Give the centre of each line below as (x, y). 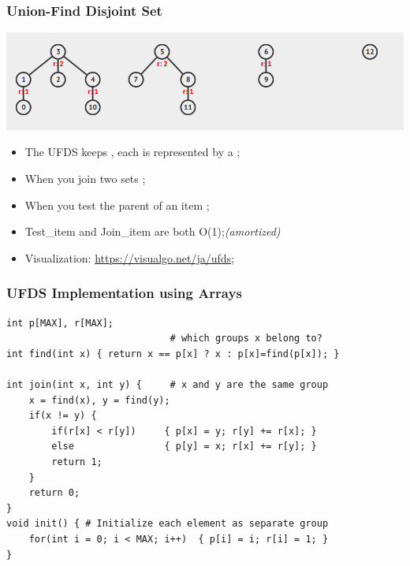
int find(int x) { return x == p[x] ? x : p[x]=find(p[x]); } (173, 354)
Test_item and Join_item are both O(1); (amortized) (153, 231)
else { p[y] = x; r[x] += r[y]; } (184, 447)
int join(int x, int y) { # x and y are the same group (168, 385)
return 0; (54, 493)
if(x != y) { (63, 416)
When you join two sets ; (85, 179)
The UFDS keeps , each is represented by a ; (132, 152)
